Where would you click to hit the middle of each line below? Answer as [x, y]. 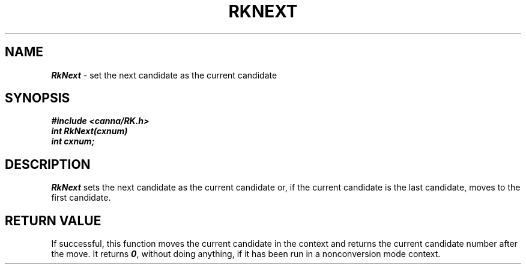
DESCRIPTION [48, 164]
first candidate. [81, 198]
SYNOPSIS [38, 98]
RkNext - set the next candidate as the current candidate [164, 75]
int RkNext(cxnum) [89, 131]
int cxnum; [73, 141]
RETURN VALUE [53, 220]
